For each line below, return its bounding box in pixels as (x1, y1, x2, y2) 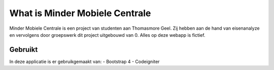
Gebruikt (9, 45, 38, 54)
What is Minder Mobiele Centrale (9, 8, 151, 19)
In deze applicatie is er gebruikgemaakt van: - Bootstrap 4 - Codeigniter (9, 58, 160, 64)
